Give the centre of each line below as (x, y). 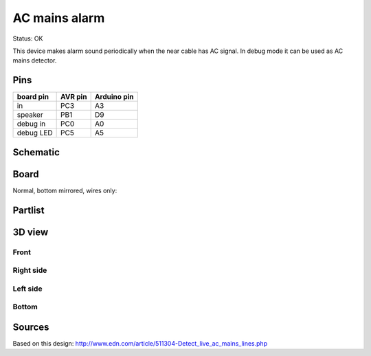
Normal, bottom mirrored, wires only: (65, 190)
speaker (30, 115)
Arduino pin (114, 97)
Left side (27, 289)
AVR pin (74, 97)
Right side (30, 270)
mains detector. (35, 60)
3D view (31, 232)
